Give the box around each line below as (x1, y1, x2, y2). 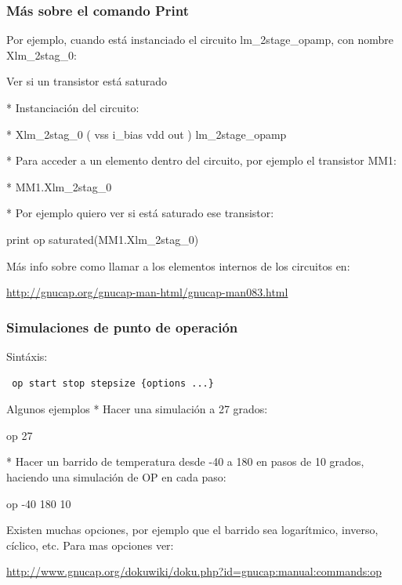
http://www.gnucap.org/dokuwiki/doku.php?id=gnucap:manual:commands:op (6, 563, 382, 580)
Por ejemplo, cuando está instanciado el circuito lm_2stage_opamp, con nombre (6, 31, 394, 48)
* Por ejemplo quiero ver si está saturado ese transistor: (6, 205, 274, 221)
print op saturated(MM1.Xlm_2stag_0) (6, 231, 199, 247)
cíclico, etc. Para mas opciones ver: (6, 536, 174, 553)
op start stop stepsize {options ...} (12, 377, 214, 389)
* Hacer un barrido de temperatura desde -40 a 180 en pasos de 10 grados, (6, 453, 364, 470)
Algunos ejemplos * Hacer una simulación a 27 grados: (6, 401, 268, 417)
